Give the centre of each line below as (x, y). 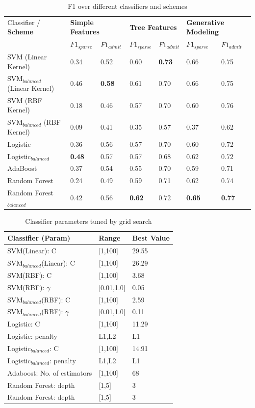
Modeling (203, 32)
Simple (82, 22)
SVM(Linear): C (32, 251)
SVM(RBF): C (30, 275)
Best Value (151, 238)
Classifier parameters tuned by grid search (89, 221)
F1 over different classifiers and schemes (127, 6)
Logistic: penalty (32, 336)
